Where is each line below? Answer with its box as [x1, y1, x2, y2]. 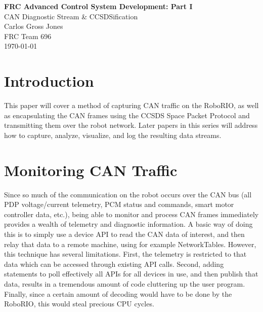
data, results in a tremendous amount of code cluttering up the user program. [4, 278, 245, 289]
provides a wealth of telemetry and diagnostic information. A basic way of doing [4, 219, 253, 229]
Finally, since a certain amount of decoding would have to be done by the [4, 288, 232, 299]
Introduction [4, 71, 94, 91]
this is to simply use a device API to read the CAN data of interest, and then [4, 228, 245, 239]
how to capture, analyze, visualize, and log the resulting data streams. [4, 129, 222, 140]
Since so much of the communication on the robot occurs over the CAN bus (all [4, 189, 252, 199]
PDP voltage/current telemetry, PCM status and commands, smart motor [4, 199, 234, 210]
